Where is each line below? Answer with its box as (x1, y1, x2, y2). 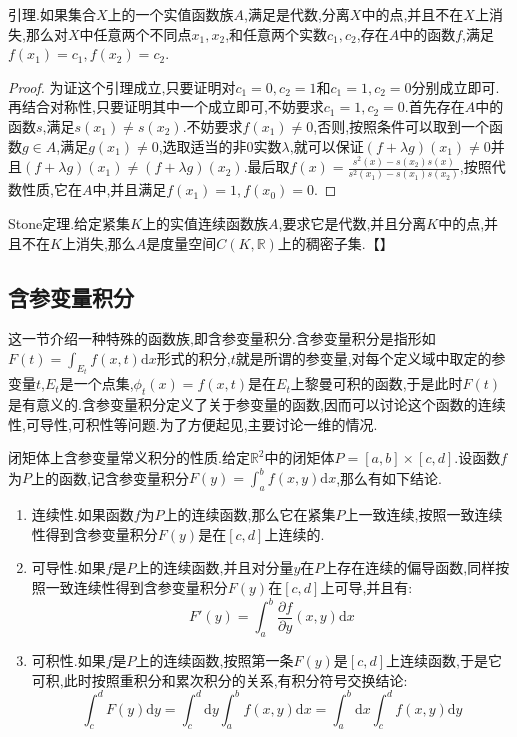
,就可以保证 (289, 135, 364, 156)
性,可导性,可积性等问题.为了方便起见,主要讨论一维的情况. (8, 413, 378, 434)
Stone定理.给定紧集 (8, 212, 131, 233)
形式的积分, (156, 347, 231, 368)
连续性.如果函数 (31, 504, 134, 525)
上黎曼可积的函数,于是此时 (290, 373, 463, 394)
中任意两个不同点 (79, 23, 192, 44)
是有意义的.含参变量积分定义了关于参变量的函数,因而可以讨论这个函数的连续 (8, 394, 506, 415)
